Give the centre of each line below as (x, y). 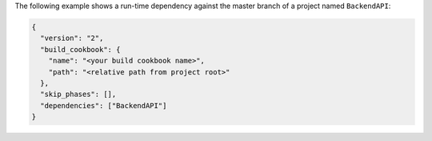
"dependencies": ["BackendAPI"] (104, 105)
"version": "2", (72, 38)
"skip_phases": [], (78, 95)
